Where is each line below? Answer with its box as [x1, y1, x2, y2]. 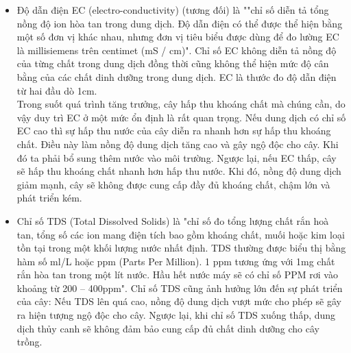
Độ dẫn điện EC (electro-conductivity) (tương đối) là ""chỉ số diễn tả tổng [16, 3, 329, 16]
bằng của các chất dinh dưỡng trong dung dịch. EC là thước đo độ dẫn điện [16, 69, 337, 84]
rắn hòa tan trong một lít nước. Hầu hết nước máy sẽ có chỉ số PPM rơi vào [16, 267, 338, 282]
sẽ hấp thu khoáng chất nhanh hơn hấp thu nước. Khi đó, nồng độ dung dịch [16, 164, 341, 178]
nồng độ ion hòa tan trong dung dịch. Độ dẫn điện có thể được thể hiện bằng [16, 16, 343, 30]
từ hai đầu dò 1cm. [16, 83, 97, 97]
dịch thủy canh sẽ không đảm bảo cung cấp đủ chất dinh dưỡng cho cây [16, 321, 319, 335]
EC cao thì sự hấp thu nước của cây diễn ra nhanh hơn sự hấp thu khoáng [16, 123, 331, 138]
